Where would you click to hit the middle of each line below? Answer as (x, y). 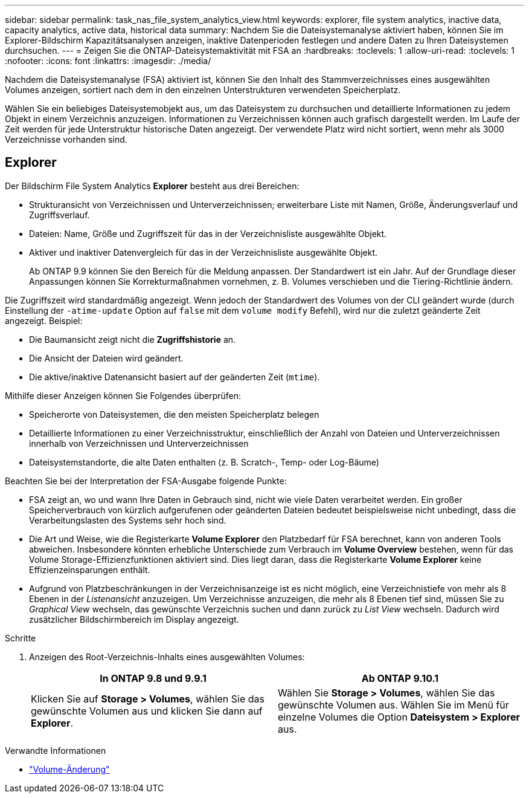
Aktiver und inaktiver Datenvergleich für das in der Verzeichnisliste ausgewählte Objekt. (204, 252)
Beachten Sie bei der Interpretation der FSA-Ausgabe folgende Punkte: (146, 481)
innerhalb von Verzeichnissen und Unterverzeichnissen (139, 443)
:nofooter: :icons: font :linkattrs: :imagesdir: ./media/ (108, 61)
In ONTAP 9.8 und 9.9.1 (153, 678)
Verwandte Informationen (56, 750)
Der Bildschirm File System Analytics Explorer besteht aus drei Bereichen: (152, 186)
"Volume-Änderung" (69, 769)
